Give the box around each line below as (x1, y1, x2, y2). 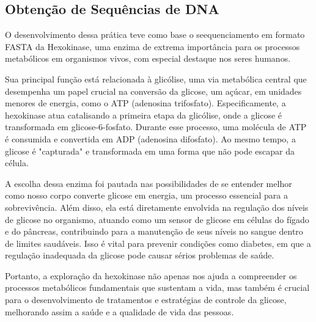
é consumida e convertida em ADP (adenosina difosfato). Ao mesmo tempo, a (5, 132, 296, 145)
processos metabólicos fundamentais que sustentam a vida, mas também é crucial (5, 281, 310, 294)
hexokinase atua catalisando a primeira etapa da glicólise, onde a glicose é (5, 108, 282, 121)
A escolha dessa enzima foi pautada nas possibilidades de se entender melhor (5, 177, 292, 189)
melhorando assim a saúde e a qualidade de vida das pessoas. (5, 305, 234, 318)
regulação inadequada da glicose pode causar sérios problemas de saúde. (5, 249, 274, 262)
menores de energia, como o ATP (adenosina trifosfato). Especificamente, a (5, 97, 286, 109)
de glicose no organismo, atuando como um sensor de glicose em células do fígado (5, 213, 309, 225)
